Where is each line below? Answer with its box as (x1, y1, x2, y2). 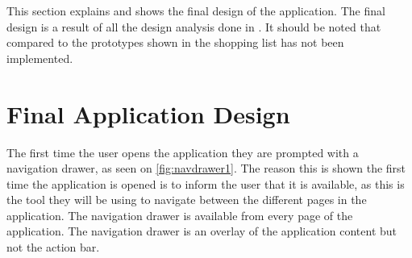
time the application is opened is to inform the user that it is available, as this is (6, 175, 405, 192)
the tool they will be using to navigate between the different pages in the (6, 191, 367, 208)
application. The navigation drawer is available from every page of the (6, 206, 353, 223)
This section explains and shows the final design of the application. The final (6, 2, 385, 19)
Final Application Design (6, 97, 290, 130)
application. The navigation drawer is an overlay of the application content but (6, 223, 397, 239)
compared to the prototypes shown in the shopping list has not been (6, 34, 344, 51)
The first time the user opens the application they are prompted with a (6, 144, 359, 160)
